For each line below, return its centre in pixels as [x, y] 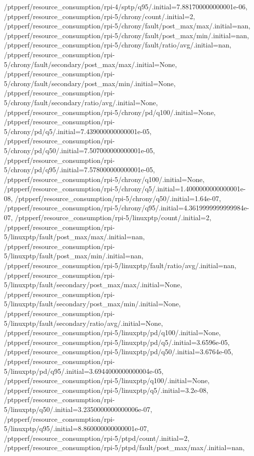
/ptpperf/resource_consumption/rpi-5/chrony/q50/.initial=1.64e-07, [118, 198]
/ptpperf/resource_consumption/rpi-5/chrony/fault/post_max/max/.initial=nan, [127, 26]
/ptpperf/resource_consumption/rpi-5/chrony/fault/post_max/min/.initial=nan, [127, 35]
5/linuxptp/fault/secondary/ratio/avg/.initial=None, [83, 323]
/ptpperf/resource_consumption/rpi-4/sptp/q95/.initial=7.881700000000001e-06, [126, 6]
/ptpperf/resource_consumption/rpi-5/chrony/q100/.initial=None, [104, 179]
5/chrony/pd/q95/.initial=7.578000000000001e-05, [80, 170]
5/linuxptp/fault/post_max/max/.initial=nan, [74, 237]
